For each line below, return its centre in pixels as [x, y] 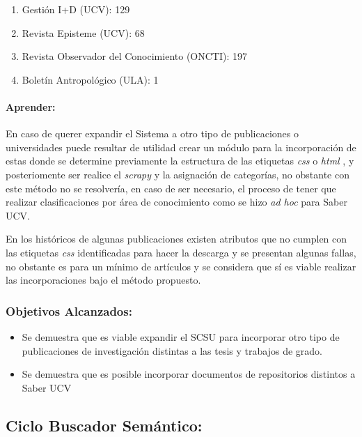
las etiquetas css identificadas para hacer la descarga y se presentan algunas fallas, [181, 252]
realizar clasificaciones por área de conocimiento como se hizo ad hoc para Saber [176, 202]
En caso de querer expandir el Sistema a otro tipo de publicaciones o [152, 133]
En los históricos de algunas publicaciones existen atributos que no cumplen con [176, 239]
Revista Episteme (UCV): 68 [83, 32]
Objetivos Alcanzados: [69, 310]
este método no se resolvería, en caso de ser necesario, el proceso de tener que [171, 188]
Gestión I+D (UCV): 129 [76, 9]
